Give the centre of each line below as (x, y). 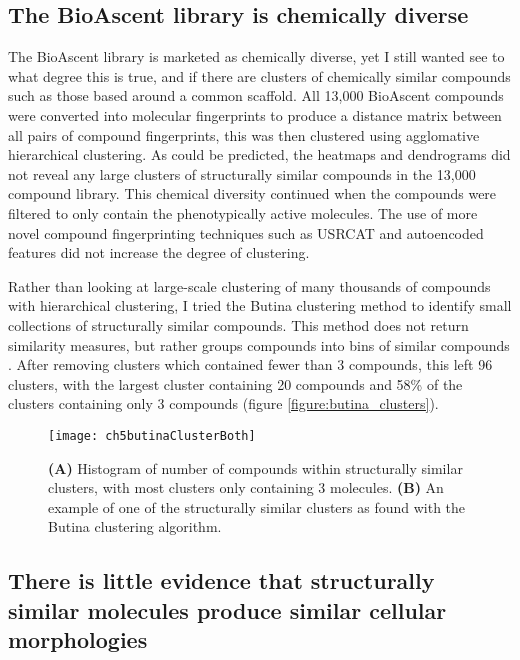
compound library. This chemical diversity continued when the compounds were (252, 193)
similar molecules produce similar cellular (227, 609)
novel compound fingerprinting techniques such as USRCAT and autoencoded (246, 232)
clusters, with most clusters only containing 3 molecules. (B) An (246, 487)
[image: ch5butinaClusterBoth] (152, 435)
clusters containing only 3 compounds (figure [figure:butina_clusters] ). (223, 403)
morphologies (78, 639)
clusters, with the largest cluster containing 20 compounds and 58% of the (235, 383)
